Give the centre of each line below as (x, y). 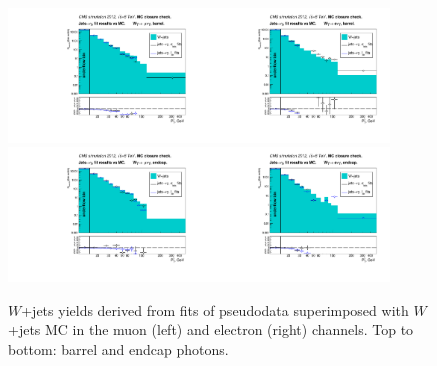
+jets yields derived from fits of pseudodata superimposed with (215, 309)
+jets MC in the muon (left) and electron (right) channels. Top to (211, 329)
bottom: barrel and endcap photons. (118, 349)
